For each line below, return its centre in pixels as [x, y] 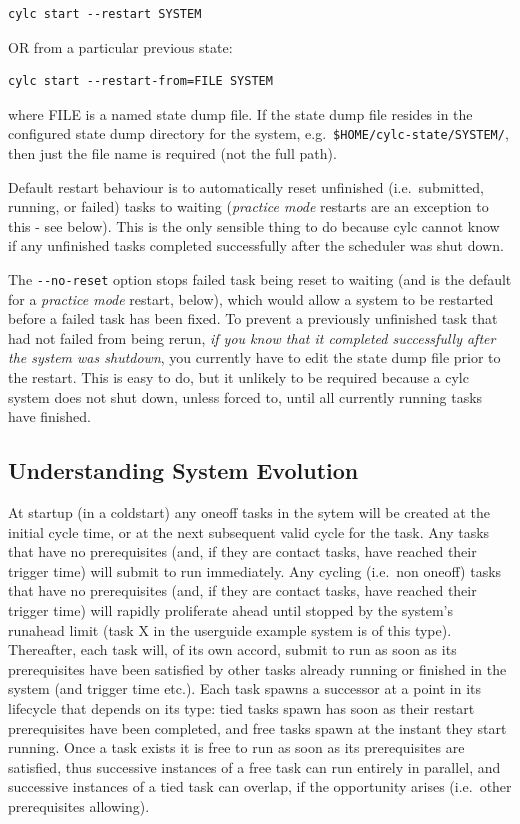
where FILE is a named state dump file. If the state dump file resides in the [240, 113]
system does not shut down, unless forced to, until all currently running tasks [245, 396]
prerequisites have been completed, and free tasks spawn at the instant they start [257, 727]
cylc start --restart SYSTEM [105, 14]
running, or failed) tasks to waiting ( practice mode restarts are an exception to [248, 206]
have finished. [49, 416]
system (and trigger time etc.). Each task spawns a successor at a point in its [245, 688]
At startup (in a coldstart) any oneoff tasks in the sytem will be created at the [249, 512]
